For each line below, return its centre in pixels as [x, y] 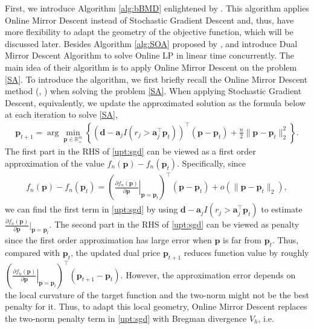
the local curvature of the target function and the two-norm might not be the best [157, 294]
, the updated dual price [116, 253]
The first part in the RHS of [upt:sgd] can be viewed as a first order [130, 151]
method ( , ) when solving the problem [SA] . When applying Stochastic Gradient [153, 91]
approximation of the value [55, 163]
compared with [33, 253]
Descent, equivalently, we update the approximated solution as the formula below [155, 102]
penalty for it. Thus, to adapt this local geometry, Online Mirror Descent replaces [156, 306]
